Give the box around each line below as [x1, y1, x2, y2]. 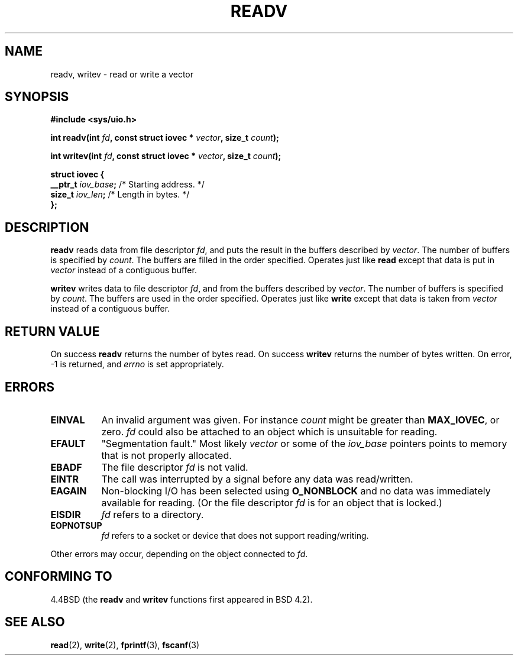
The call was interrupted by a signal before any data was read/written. [101, 473, 413, 485]
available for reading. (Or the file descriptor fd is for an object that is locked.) [101, 496, 442, 509]
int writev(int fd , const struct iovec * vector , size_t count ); [50, 151, 281, 161]
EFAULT [50, 437, 86, 449]
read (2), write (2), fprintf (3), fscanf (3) [50, 639, 200, 650]
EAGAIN [50, 484, 87, 497]
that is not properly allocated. [101, 449, 232, 461]
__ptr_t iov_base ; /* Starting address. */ [50, 179, 205, 190]
